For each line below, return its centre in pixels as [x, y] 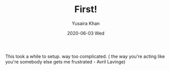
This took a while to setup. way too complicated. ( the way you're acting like [85, 56]
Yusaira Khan [86, 23]
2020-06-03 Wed [86, 33]
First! [86, 9]
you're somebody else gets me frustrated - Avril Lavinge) [65, 61]
